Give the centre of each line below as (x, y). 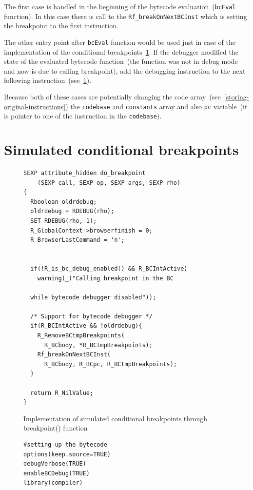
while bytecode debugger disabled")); (93, 297)
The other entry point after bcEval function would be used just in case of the (120, 42)
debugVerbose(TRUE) (55, 464)
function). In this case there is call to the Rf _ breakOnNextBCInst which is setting (126, 16)
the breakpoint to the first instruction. (61, 26)
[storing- (236, 96)
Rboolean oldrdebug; (64, 202)
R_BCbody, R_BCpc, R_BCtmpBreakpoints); (110, 364)
